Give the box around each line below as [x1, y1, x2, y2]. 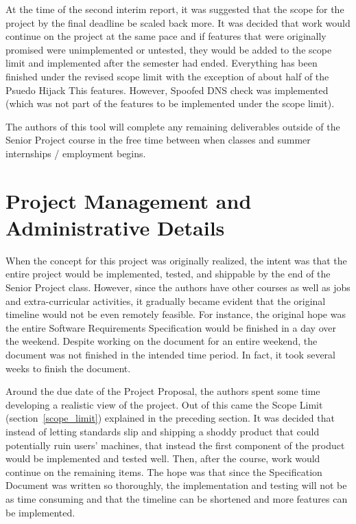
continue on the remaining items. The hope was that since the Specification [5, 464, 322, 479]
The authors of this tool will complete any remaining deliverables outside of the [5, 119, 340, 133]
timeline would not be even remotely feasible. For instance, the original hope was [5, 307, 346, 321]
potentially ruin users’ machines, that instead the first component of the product [5, 437, 345, 452]
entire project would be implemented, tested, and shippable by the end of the [5, 266, 331, 281]
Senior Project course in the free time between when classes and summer [5, 133, 311, 147]
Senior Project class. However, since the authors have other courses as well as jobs [5, 280, 351, 295]
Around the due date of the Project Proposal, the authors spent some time [5, 384, 320, 398]
